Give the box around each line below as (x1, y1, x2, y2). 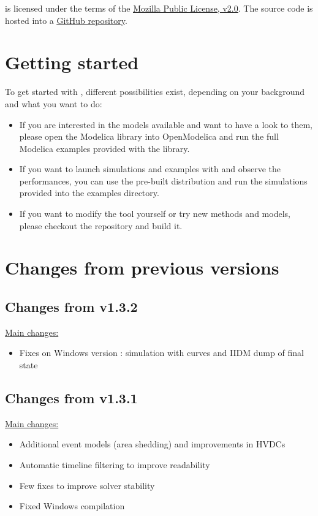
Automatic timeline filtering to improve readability (19, 458, 210, 471)
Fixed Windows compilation (19, 499, 125, 512)
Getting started (5, 50, 139, 75)
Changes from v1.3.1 (5, 389, 138, 407)
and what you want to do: (5, 97, 102, 110)
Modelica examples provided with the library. (19, 142, 190, 154)
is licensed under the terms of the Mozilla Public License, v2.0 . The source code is (5, 2, 313, 14)
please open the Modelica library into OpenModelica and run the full (19, 130, 279, 143)
